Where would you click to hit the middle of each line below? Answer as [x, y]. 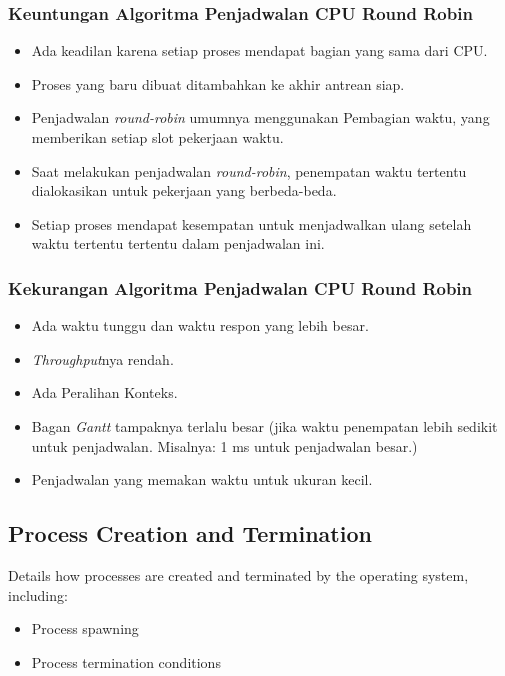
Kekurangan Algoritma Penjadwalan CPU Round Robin [240, 287]
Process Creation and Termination [190, 533]
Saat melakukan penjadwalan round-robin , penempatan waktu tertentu [249, 170]
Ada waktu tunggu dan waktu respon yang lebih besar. [200, 325]
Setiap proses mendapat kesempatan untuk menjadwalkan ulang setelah [251, 223]
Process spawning [85, 628]
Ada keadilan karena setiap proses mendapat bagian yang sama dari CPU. [259, 50]
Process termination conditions [126, 661]
